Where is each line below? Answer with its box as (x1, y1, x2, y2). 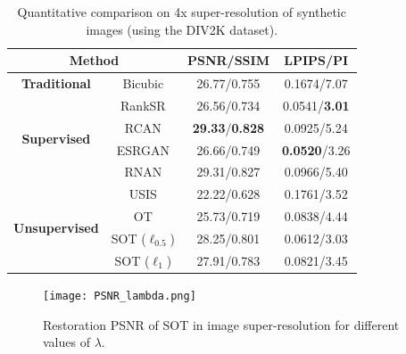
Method (69, 51, 120, 70)
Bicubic (122, 74, 164, 93)
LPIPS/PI (284, 51, 349, 70)
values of (43, 333, 90, 351)
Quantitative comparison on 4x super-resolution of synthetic (17, 3, 346, 21)
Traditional (21, 74, 91, 93)
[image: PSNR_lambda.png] (43, 289, 196, 302)
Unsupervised (13, 218, 99, 236)
